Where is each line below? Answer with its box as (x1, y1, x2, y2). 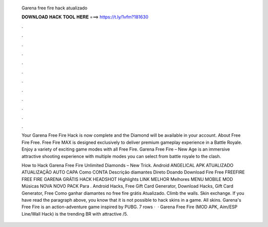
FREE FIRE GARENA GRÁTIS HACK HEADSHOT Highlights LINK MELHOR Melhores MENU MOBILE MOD (21, 176, 233, 182)
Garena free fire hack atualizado (21, 5, 88, 11)
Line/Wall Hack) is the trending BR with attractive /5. (21, 211, 129, 217)
